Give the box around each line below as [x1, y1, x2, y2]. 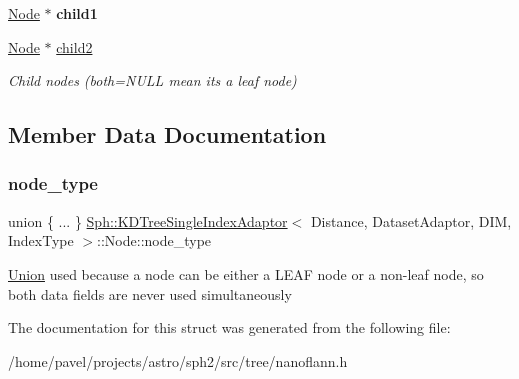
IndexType [8, 230, 74, 251]
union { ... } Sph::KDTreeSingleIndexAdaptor [8, 210, 288, 231]
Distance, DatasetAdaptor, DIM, [310, 210, 512, 231]
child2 [56, 36, 93, 57]
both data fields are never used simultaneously [8, 283, 292, 304]
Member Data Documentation [8, 119, 327, 150]
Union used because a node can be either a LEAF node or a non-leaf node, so [8, 263, 484, 284]
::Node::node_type [97, 230, 212, 251]
